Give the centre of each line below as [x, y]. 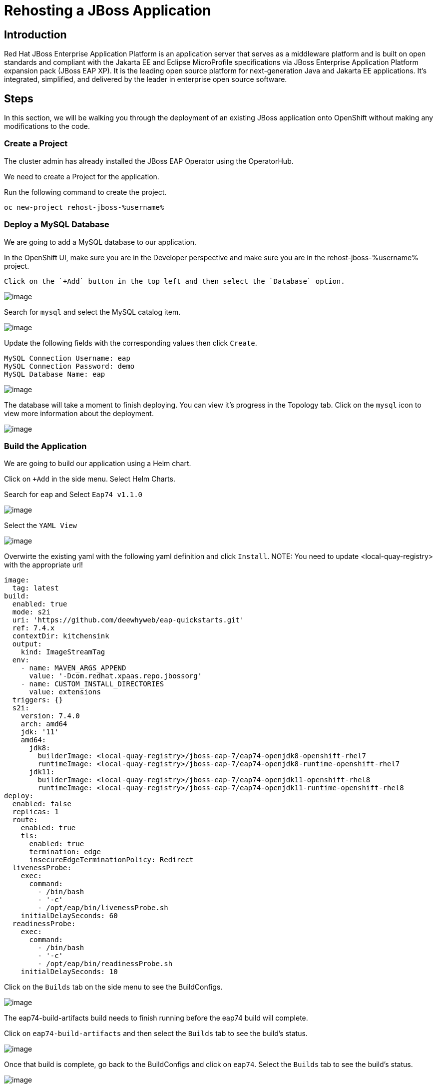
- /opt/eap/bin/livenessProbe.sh [103, 908]
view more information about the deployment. [79, 413]
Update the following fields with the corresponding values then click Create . [131, 343]
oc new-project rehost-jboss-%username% [84, 207]
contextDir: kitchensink [61, 636]
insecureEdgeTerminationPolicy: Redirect [111, 860]
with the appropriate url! [43, 565]
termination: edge [65, 852]
